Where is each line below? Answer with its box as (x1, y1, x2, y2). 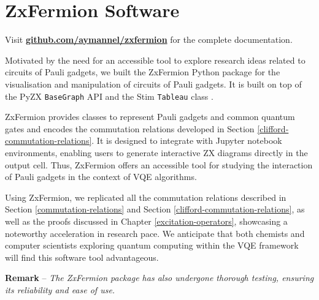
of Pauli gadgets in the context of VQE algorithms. (5, 170, 197, 183)
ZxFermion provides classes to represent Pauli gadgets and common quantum (5, 110, 295, 123)
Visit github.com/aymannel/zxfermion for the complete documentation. (5, 33, 293, 46)
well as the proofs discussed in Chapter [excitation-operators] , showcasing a (5, 214, 288, 227)
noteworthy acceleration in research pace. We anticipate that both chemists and (5, 227, 305, 239)
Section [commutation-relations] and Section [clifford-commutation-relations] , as (5, 203, 305, 216)
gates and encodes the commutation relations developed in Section (5, 122, 255, 135)
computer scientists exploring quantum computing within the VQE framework (5, 239, 299, 252)
